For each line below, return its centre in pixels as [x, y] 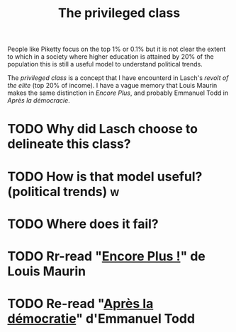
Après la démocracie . [39, 101]
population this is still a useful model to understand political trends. [105, 64]
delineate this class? [69, 144]
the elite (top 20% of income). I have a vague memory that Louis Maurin [112, 86]
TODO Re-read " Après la [80, 304]
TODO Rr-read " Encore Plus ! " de [106, 256]
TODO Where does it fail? [83, 224]
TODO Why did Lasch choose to [103, 129]
